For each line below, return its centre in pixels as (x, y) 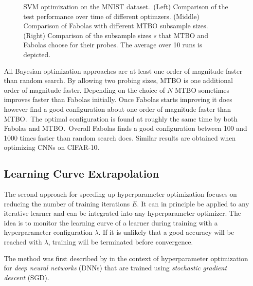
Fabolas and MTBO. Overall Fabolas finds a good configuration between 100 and (126, 128)
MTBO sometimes (202, 90)
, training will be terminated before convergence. (121, 242)
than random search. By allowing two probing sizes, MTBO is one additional (118, 80)
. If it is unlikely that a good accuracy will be (166, 232)
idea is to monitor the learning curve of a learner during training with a (111, 222)
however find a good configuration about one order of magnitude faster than (117, 109)
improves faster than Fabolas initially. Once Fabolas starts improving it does (118, 99)
